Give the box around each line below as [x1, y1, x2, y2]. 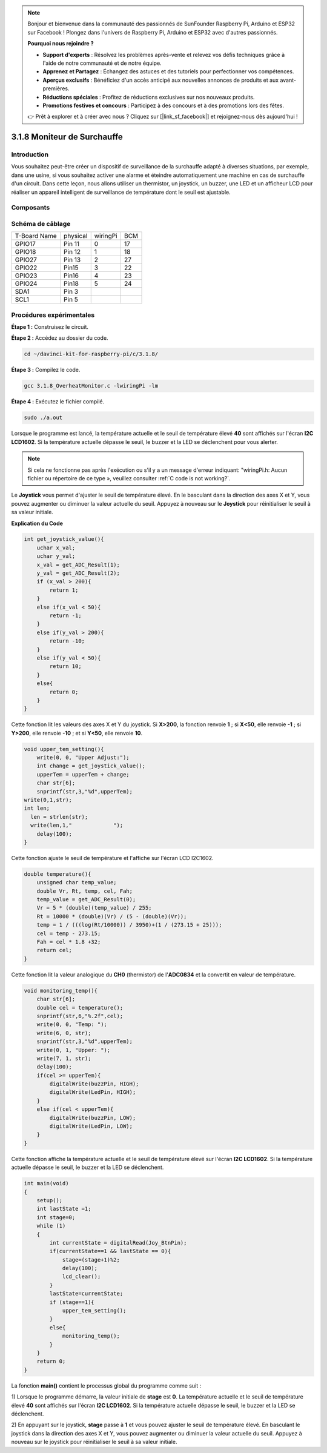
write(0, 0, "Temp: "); [36, 1021, 107, 1028]
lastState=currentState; [49, 1290, 124, 1297]
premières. [42, 85, 70, 92]
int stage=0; [36, 1214, 76, 1220]
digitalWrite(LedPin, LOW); [49, 1123, 133, 1130]
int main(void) [24, 1180, 69, 1187]
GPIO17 [15, 240, 36, 248]
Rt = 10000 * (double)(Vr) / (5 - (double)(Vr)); [36, 913, 187, 920]
